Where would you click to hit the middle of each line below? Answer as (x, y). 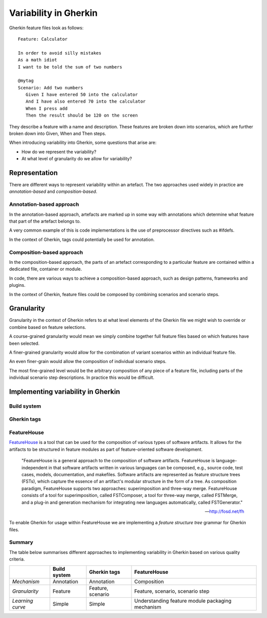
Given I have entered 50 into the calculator (82, 95)
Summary (21, 542)
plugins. (17, 285)
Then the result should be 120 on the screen (82, 116)
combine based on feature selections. (48, 327)
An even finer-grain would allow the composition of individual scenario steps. (88, 362)
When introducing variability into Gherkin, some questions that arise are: (83, 143)
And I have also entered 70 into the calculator (86, 101)
